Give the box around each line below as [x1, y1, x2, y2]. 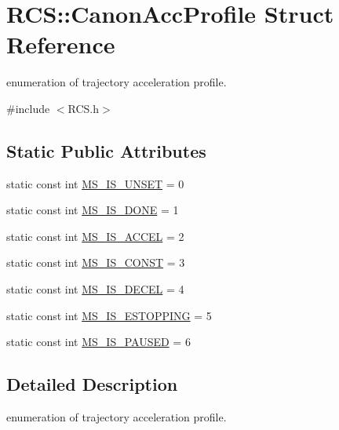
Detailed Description [6, 372, 178, 396]
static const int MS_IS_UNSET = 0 [6, 175, 184, 191]
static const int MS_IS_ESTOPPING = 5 [6, 307, 212, 323]
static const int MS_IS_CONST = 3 [6, 254, 185, 271]
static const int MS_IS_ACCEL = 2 [6, 228, 184, 244]
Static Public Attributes [6, 138, 206, 162]
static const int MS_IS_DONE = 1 [6, 202, 179, 218]
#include [6, 100, 50, 116]
